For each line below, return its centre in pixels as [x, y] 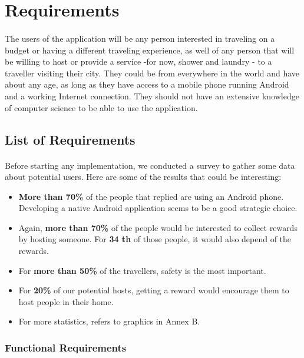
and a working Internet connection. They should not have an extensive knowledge [152, 96]
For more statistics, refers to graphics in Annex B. [109, 321]
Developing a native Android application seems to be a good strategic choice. [158, 208]
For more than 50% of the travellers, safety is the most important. [142, 270]
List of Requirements [70, 139]
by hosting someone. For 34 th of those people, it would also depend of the [155, 239]
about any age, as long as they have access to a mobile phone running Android [147, 84]
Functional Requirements [66, 347]
